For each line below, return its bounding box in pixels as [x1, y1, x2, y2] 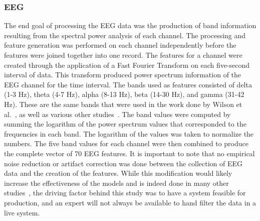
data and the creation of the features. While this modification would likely [4, 168, 232, 178]
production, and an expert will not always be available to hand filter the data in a [4, 197, 256, 207]
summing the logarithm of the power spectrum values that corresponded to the [4, 119, 246, 129]
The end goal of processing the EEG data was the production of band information [4, 20, 256, 31]
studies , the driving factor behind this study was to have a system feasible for [4, 187, 246, 198]
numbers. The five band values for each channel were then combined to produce [4, 138, 248, 149]
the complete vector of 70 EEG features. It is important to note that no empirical [4, 148, 255, 158]
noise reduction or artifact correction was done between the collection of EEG [4, 158, 243, 168]
